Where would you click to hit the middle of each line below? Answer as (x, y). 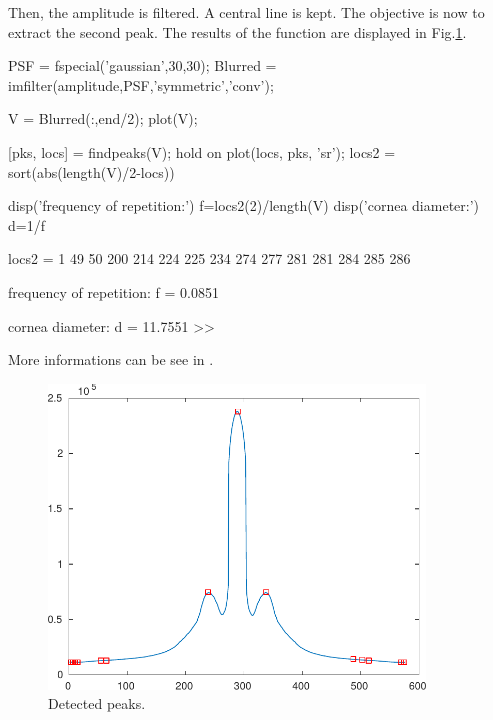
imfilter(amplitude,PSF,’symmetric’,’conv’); (141, 84)
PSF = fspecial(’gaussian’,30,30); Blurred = (142, 65)
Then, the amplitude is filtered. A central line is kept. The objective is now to (246, 12)
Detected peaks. (97, 703)
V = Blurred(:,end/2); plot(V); (103, 118)
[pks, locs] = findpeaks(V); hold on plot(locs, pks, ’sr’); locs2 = (202, 151)
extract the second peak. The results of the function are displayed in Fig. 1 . (237, 31)
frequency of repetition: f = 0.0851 (113, 291)
